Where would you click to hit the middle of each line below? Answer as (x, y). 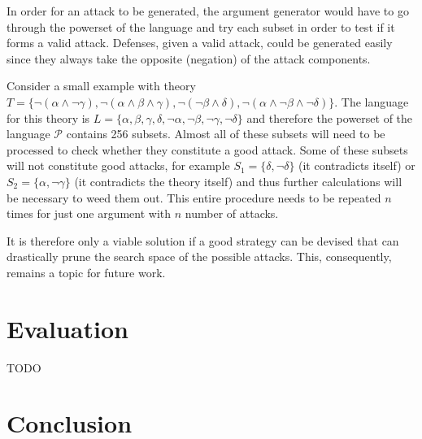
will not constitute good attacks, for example (118, 165)
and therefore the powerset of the (330, 117)
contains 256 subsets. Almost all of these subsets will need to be (226, 134)
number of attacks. (232, 213)
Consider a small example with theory (101, 86)
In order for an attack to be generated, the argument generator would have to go (208, 11)
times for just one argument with (89, 213)
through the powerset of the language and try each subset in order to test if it (201, 26)
